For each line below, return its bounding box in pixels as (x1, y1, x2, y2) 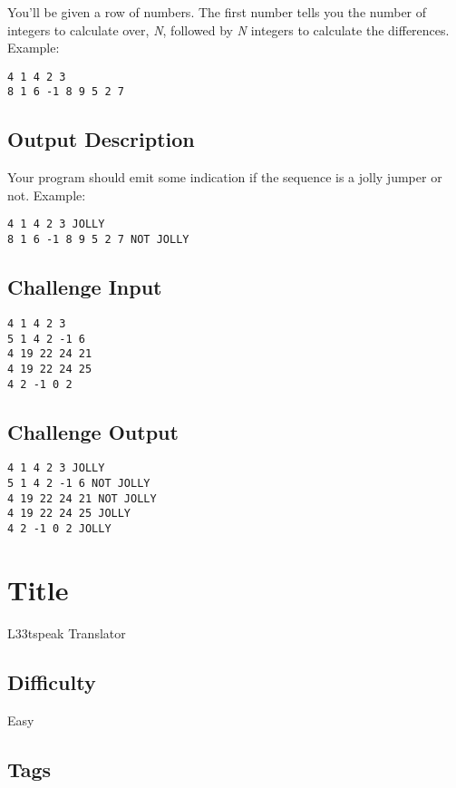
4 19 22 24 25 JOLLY (7, 507, 131, 520)
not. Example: (7, 185, 86, 204)
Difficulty (7, 667, 96, 696)
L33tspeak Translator (7, 623, 126, 642)
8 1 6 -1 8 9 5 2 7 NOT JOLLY (7, 233, 189, 247)
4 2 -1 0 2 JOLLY (7, 522, 112, 536)
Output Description (7, 125, 195, 153)
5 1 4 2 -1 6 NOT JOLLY (7, 477, 150, 491)
